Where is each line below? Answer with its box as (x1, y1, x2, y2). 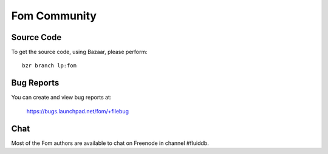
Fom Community (11, 9, 97, 22)
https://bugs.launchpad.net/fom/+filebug (26, 107, 129, 115)
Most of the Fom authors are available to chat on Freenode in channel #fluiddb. (11, 139, 209, 147)
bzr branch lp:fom (22, 62, 77, 69)
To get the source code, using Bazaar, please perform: (11, 49, 148, 56)
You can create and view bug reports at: (11, 94, 112, 101)
